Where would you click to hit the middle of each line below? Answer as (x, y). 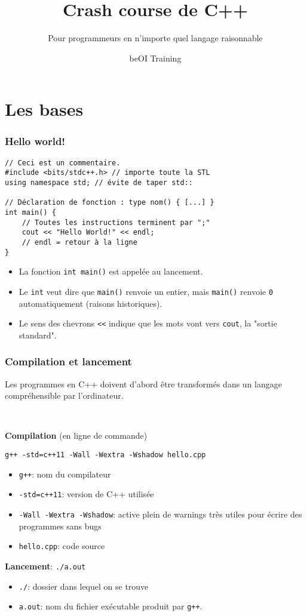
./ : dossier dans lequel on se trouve (84, 586)
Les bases (44, 109)
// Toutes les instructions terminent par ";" (116, 222)
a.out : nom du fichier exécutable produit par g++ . (110, 606)
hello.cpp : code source (62, 546)
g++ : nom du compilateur (65, 474)
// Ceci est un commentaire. (63, 163)
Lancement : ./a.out (45, 566)
